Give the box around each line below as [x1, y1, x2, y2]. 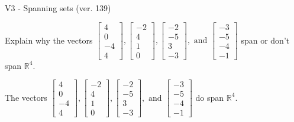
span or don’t [241, 34, 290, 46]
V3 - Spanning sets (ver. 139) [5, 2, 111, 14]
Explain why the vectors [5, 34, 93, 46]
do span [195, 91, 224, 103]
